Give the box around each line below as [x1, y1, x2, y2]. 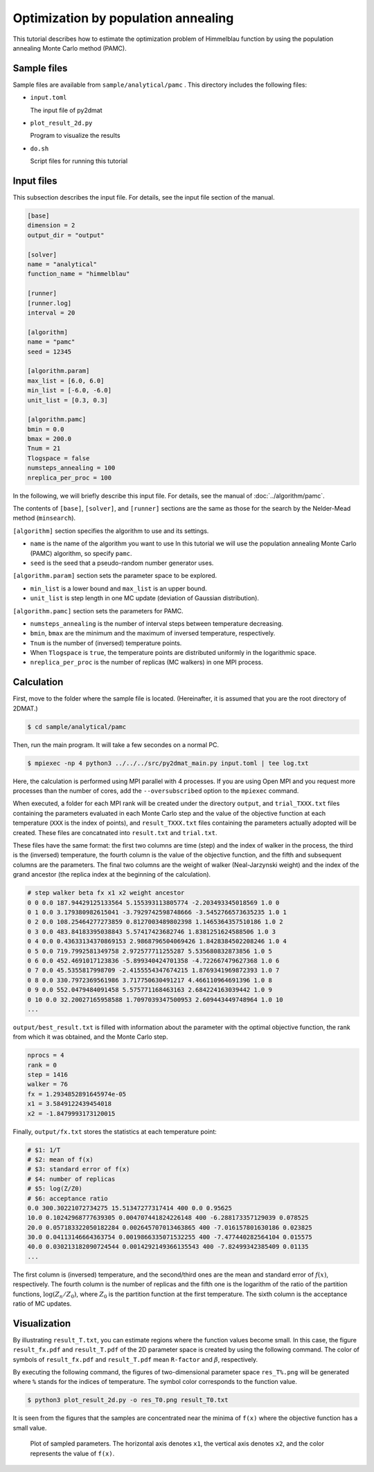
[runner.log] [27, 299, 72, 307]
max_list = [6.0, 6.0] [27, 376, 105, 385]
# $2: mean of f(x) [27, 1155, 93, 1164]
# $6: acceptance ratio [27, 1194, 109, 1202]
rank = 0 [27, 1061, 57, 1069]
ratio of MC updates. [12, 1299, 72, 1308]
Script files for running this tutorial [30, 157, 128, 166]
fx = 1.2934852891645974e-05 [27, 1090, 127, 1098]
